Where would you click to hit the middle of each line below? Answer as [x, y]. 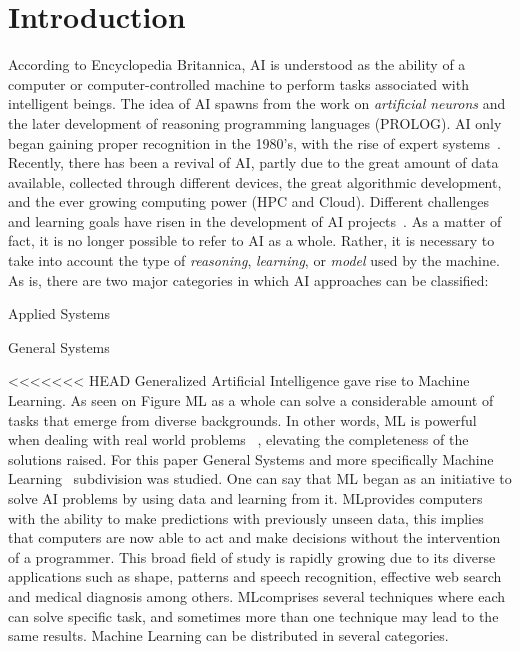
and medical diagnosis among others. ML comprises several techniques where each [257, 595]
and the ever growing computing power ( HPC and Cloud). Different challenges [248, 201]
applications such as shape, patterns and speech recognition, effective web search [255, 576]
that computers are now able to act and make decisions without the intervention [254, 537]
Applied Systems [59, 313]
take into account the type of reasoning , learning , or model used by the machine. [254, 260]
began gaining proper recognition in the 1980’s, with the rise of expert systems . [254, 142]
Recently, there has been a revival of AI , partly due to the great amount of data [253, 162]
